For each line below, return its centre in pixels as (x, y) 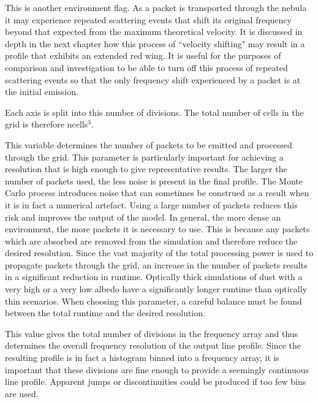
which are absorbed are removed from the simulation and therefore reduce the (151, 241)
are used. (22, 393)
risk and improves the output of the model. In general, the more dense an (143, 217)
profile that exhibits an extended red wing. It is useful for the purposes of (143, 55)
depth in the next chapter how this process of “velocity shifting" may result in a (155, 43)
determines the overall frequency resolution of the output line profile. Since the (153, 345)
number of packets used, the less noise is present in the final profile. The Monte (154, 180)
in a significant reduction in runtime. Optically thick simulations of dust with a (154, 277)
